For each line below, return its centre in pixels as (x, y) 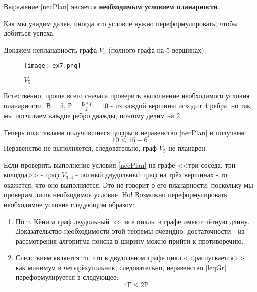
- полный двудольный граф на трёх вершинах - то (151, 174)
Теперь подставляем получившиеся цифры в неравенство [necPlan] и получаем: (125, 132)
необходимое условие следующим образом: (69, 204)
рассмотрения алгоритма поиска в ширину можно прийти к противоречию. (129, 240)
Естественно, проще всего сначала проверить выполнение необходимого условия (127, 96)
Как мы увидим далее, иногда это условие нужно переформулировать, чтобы (121, 23)
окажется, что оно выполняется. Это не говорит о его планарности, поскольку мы (128, 184)
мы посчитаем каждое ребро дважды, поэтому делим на (89, 115)
